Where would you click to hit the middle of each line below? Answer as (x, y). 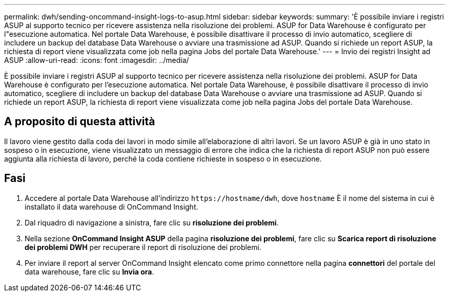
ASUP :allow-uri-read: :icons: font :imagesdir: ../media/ (97, 60)
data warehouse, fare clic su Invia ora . (89, 271)
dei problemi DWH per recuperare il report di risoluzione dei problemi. (143, 247)
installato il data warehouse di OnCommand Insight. (111, 207)
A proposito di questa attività (80, 122)
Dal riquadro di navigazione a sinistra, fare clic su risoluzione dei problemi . (152, 222)
